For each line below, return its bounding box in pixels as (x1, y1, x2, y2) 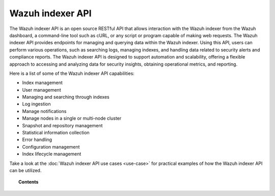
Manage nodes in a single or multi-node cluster (22, 115, 122, 122)
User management (22, 87, 61, 93)
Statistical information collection (22, 130, 90, 136)
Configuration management (22, 144, 80, 150)
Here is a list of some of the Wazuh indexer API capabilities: (9, 70, 135, 76)
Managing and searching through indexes (22, 94, 109, 100)
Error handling (22, 136, 52, 143)
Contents (18, 179, 39, 185)
